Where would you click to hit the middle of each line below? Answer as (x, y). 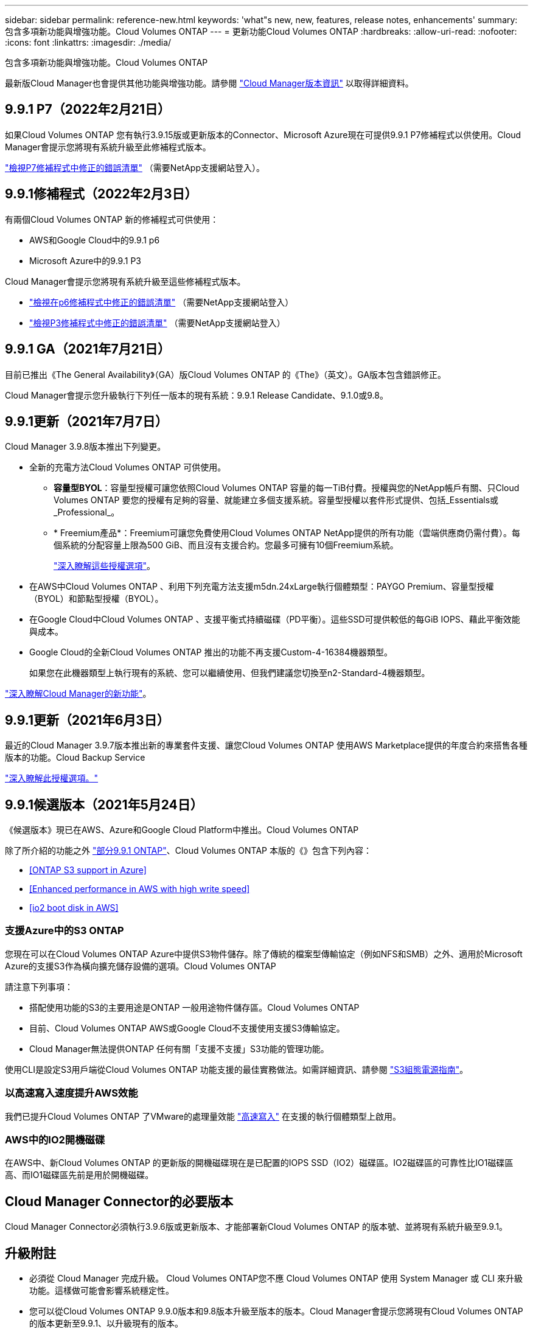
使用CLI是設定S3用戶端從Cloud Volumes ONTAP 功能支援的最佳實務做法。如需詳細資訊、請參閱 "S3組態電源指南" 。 (237, 1069)
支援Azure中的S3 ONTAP (64, 931)
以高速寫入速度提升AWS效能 (71, 1093)
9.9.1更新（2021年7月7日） (87, 421)
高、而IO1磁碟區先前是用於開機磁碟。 (79, 1175)
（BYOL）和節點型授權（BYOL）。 (96, 599)
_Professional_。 (87, 512)
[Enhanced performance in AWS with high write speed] (140, 889)
